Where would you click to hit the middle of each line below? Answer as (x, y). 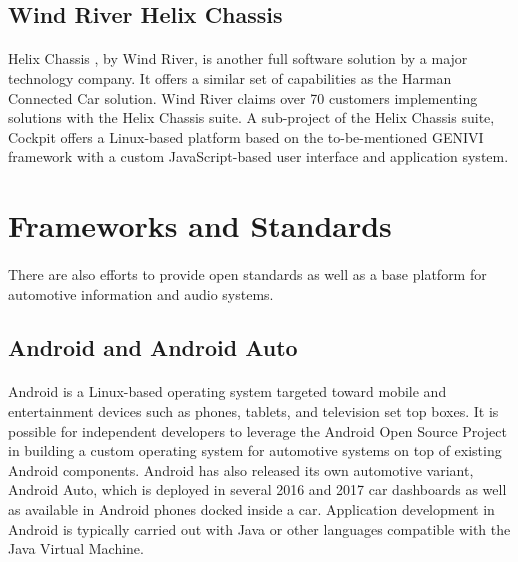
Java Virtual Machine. (76, 548)
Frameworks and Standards (200, 225)
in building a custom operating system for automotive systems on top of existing (255, 450)
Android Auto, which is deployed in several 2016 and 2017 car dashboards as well (257, 489)
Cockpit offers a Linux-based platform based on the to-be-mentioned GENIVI (246, 136)
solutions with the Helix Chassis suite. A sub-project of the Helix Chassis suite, (251, 117)
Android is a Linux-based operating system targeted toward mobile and (227, 391)
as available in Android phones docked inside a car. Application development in (251, 509)
